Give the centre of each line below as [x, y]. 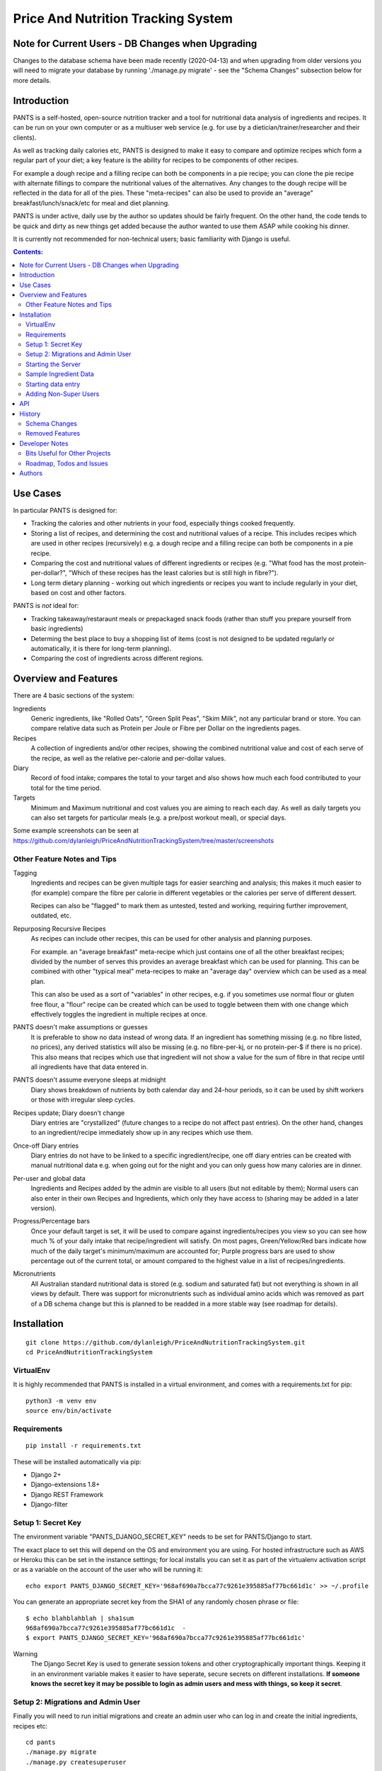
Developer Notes [44, 443]
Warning [25, 1653]
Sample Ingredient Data [60, 374]
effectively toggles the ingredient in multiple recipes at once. [119, 1014]
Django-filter [50, 1505]
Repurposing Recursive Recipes [59, 929]
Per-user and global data [50, 1178]
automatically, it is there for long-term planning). [101, 649]
